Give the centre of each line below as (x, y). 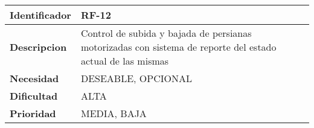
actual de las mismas (125, 61)
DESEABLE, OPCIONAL (136, 78)
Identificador (40, 15)
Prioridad (33, 113)
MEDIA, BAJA (114, 113)
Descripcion (38, 47)
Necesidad (34, 78)
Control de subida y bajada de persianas (166, 33)
